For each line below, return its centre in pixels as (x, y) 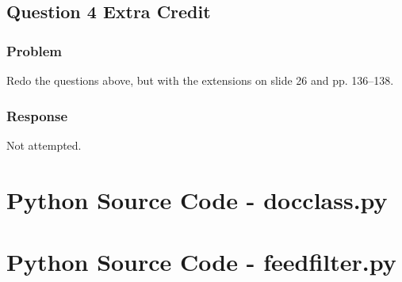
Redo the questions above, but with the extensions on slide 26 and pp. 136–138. (200, 80)
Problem (34, 50)
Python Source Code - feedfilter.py (201, 261)
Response (37, 115)
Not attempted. (44, 145)
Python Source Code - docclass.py (197, 199)
